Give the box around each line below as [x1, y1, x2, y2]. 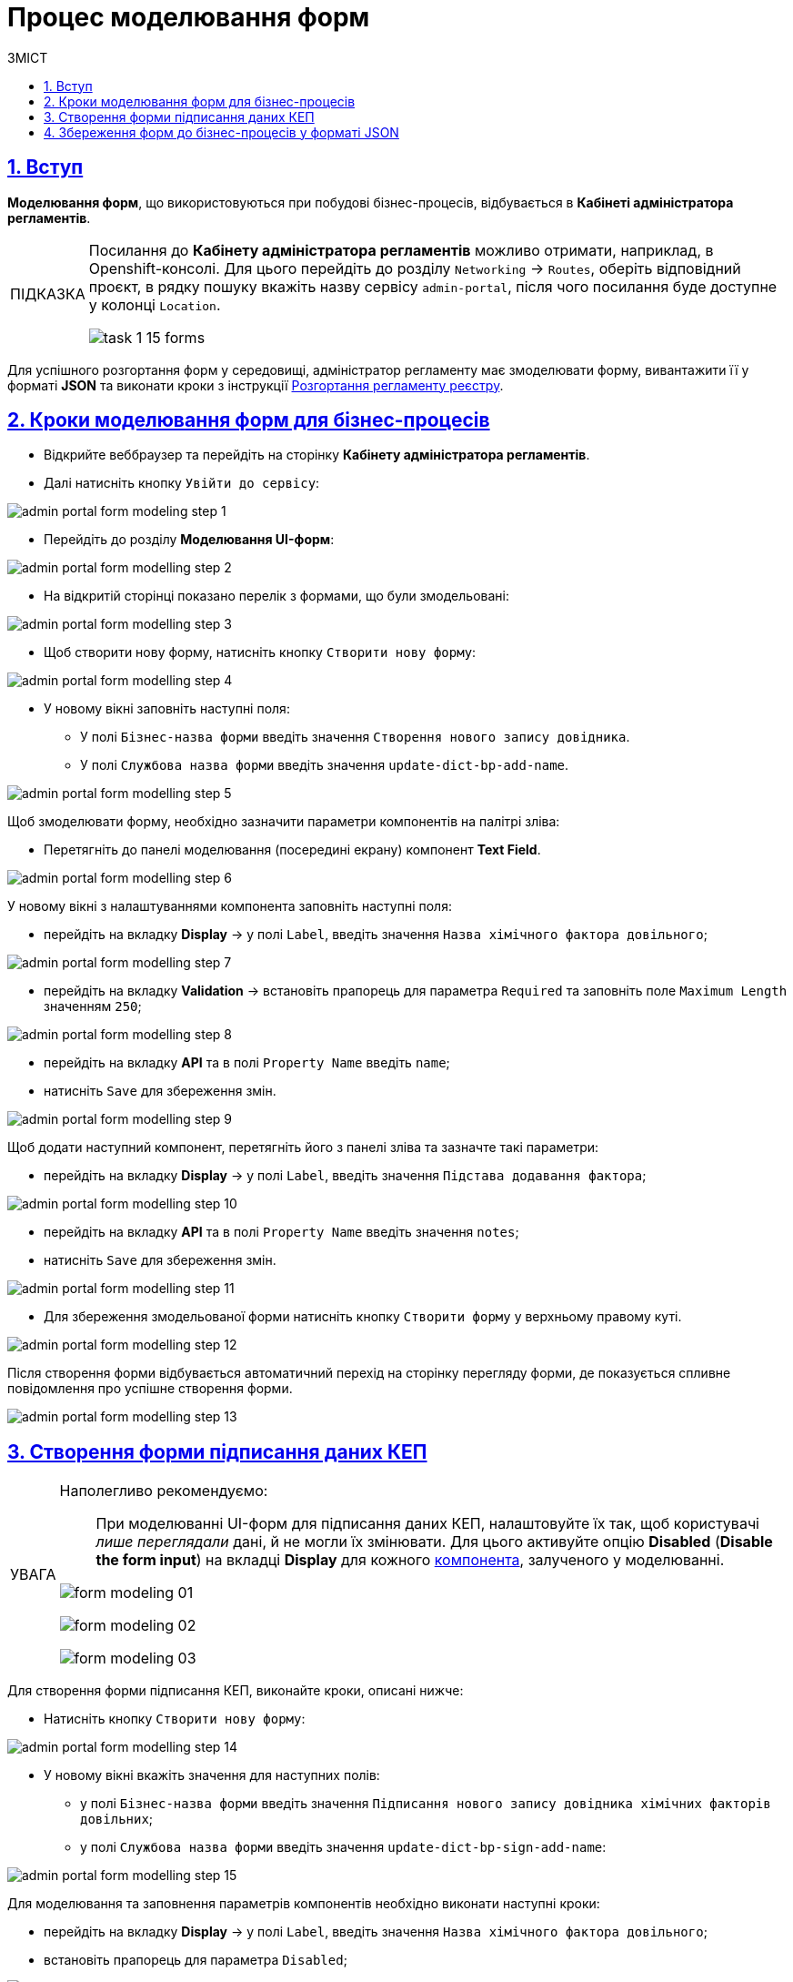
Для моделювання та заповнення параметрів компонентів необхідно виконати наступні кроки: [7, 1896, 600, 1912]
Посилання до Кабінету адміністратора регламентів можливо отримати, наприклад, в [88, 240, 714, 259]
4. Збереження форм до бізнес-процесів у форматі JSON [44, 124, 399, 140]
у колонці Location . [88, 295, 221, 314]
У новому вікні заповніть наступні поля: [44, 701, 290, 717]
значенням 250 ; [44, 998, 142, 1015]
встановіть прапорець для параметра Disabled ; [44, 1952, 347, 1968]
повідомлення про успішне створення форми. [7, 1380, 293, 1397]
